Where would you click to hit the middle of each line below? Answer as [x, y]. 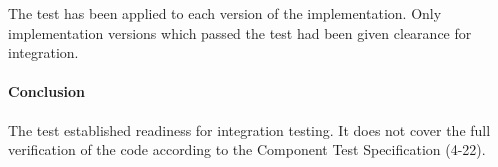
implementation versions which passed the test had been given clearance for [240, 32]
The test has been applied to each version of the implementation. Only [225, 13]
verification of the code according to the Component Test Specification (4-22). [247, 149]
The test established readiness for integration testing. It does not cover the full [249, 129]
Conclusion [47, 91]
